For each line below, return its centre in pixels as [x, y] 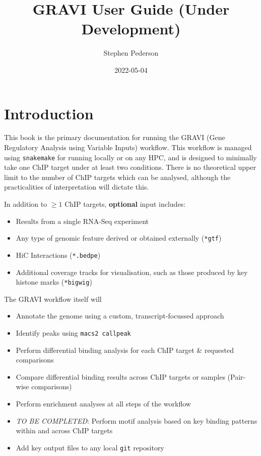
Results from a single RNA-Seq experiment [82, 221]
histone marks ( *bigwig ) [54, 282]
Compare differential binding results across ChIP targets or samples [120, 376]
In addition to [26, 204]
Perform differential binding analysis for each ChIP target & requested [125, 350]
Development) [131, 29]
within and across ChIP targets [64, 430]
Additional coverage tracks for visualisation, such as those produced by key [132, 272]
